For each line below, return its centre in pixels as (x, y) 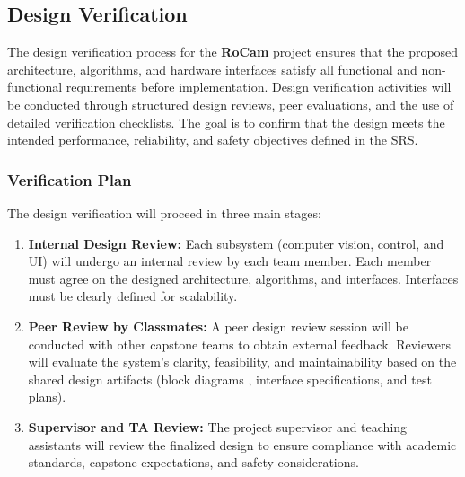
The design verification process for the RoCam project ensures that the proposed (233, 52)
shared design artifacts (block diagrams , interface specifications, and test (230, 379)
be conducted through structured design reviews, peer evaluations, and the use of (231, 104)
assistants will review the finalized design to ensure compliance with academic (242, 444)
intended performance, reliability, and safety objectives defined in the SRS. (213, 140)
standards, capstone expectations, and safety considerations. (193, 462)
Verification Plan (70, 179)
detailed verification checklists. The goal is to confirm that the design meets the (226, 122)
